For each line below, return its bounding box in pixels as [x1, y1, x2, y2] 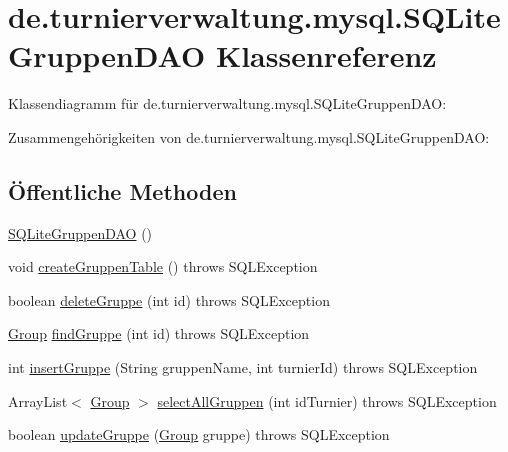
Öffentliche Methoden [8, 175, 237, 206]
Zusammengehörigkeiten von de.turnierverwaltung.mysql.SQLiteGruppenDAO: [8, 126, 490, 147]
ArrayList [8, 390, 68, 411]
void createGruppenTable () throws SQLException [8, 256, 318, 277]
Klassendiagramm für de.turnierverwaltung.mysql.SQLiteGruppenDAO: [8, 93, 447, 114]
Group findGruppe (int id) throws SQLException [8, 323, 310, 344]
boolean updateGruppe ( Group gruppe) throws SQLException [8, 424, 390, 445]
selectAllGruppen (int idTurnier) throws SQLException [157, 390, 497, 411]
